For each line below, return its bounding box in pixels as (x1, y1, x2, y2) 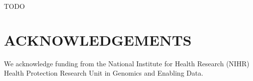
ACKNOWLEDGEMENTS (4, 29, 192, 50)
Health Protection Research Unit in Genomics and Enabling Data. (4, 68, 203, 78)
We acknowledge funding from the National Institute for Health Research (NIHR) (4, 58, 250, 68)
